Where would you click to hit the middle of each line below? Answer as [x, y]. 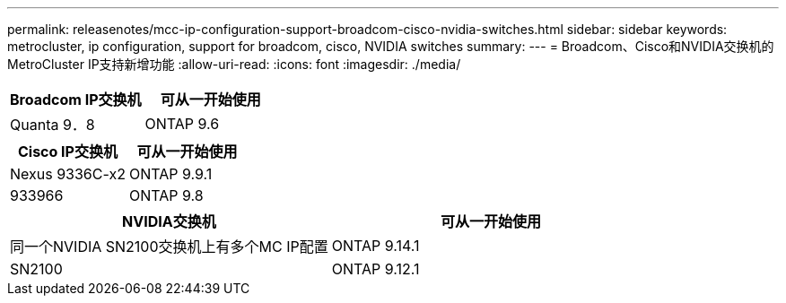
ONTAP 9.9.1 [170, 174]
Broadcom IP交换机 [76, 100]
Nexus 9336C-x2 [68, 174]
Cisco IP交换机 [67, 151]
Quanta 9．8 [52, 125]
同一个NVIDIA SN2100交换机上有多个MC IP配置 [169, 247]
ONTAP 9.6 [182, 124]
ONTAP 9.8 [166, 195]
